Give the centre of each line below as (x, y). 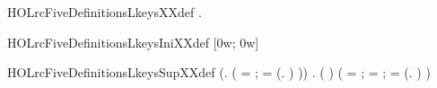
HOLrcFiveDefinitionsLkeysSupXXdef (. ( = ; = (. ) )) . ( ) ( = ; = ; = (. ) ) (219, 72)
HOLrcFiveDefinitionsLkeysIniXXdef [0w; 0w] (133, 42)
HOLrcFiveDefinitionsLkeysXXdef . (105, 12)
